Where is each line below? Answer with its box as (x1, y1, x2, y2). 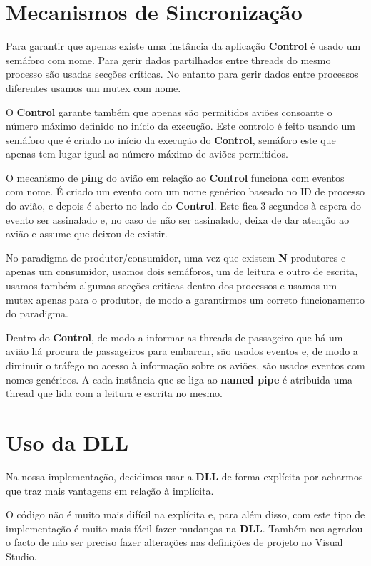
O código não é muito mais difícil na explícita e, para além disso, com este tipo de (6, 507, 365, 522)
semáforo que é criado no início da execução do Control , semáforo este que (6, 132, 336, 147)
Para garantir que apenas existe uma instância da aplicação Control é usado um (6, 38, 361, 53)
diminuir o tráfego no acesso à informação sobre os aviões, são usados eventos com (6, 358, 365, 372)
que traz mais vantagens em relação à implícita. (6, 483, 214, 498)
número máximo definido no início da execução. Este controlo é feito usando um (6, 118, 356, 133)
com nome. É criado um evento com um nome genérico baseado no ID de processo (6, 184, 365, 199)
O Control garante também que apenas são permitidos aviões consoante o (6, 104, 332, 119)
